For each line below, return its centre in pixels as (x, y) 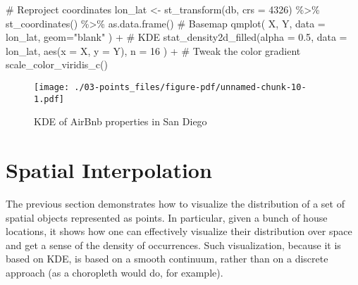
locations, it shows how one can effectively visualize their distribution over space (179, 231)
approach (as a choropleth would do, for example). (115, 272)
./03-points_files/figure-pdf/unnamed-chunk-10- (190, 87)
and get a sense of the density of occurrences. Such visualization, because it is (173, 245)
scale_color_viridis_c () (57, 64)
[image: (52, 87)
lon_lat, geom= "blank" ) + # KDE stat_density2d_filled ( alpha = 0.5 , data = (177, 37)
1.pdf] (49, 99)
